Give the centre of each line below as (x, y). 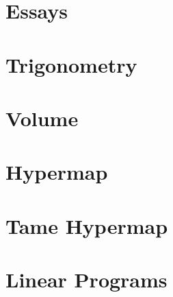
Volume (42, 118)
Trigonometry (71, 64)
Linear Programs (86, 280)
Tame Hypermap (87, 225)
